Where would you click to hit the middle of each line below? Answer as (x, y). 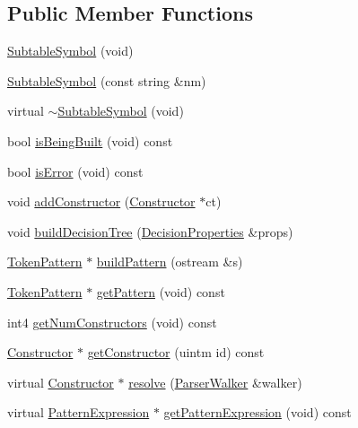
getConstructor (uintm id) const (176, 352)
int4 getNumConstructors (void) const (112, 322)
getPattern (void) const (161, 291)
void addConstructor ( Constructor (101, 201)
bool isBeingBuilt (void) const (90, 140)
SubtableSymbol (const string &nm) (107, 80)
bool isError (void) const (75, 171)
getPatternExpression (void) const (258, 412)
